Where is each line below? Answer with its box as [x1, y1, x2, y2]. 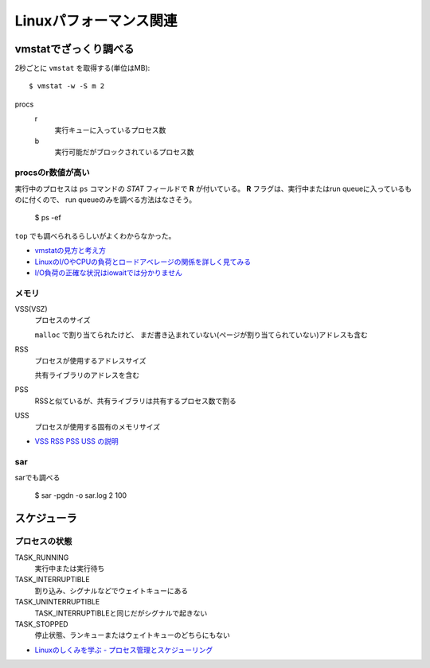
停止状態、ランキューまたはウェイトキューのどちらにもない [34, 631, 230, 640]
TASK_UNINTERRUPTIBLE [14, 597, 100, 607]
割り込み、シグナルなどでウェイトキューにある [34, 585, 189, 596]
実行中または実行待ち [34, 564, 105, 573]
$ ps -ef [34, 213, 61, 223]
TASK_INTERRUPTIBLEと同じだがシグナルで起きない [34, 608, 208, 618]
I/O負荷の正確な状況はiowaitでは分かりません [34, 267, 182, 278]
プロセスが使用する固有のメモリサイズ [34, 421, 161, 431]
